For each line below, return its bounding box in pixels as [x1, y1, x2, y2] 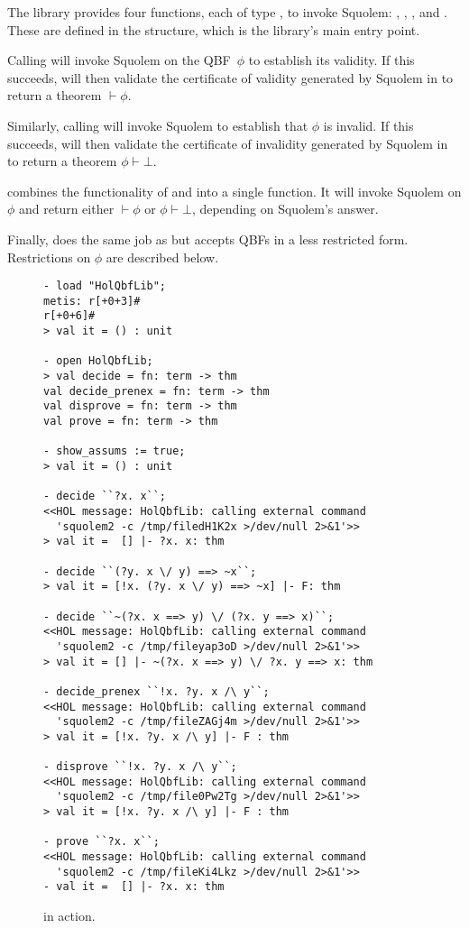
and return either [19, 199, 115, 218]
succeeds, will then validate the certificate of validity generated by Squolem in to [7, 68, 454, 87]
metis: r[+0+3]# [43, 294, 141, 308]
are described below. [106, 247, 219, 266]
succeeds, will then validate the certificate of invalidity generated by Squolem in [7, 133, 448, 152]
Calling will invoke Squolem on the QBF [7, 51, 231, 69]
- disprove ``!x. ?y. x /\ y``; [43, 760, 237, 774]
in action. [43, 906, 96, 925]
